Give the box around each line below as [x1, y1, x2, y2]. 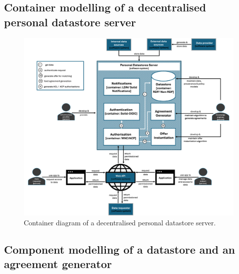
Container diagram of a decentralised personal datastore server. [24, 217, 216, 227]
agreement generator [4, 256, 112, 271]
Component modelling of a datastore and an [4, 241, 235, 257]
